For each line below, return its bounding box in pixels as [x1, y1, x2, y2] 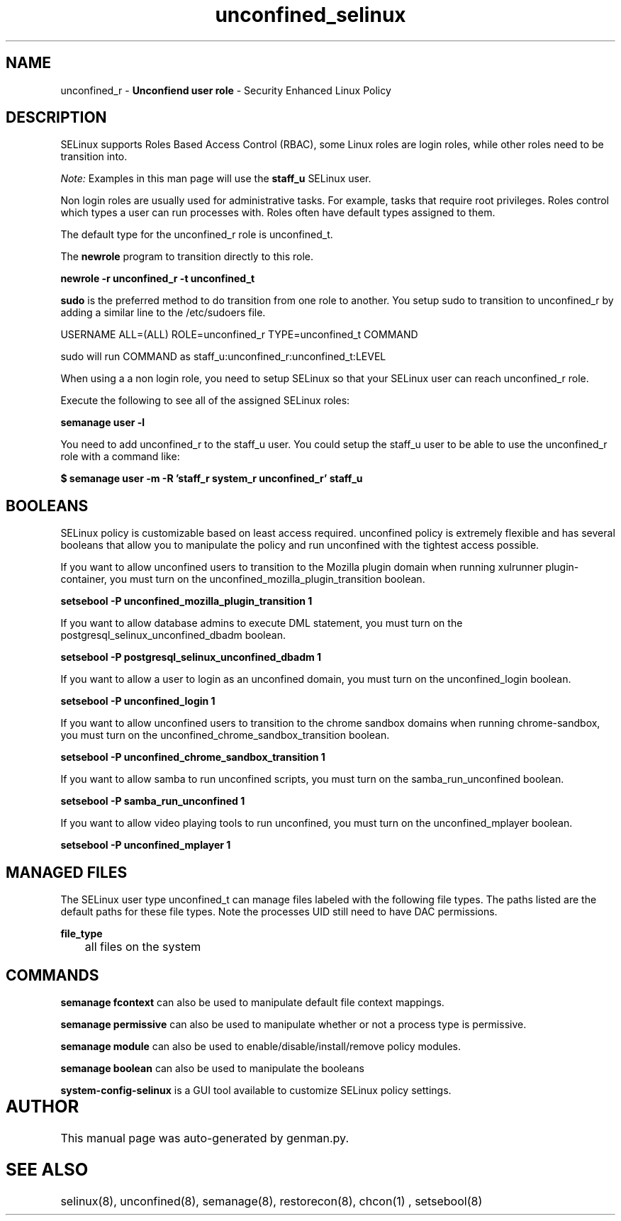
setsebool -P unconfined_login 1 [60, 695, 216, 708]
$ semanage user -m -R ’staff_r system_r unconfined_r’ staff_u [60, 472, 363, 485]
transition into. [60, 150, 128, 163]
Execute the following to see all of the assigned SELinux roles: [60, 394, 350, 407]
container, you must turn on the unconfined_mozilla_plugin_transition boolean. [60, 573, 425, 586]
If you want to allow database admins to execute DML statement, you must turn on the [60, 617, 463, 630]
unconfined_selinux [215, 3, 406, 27]
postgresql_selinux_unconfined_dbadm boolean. [60, 629, 286, 642]
